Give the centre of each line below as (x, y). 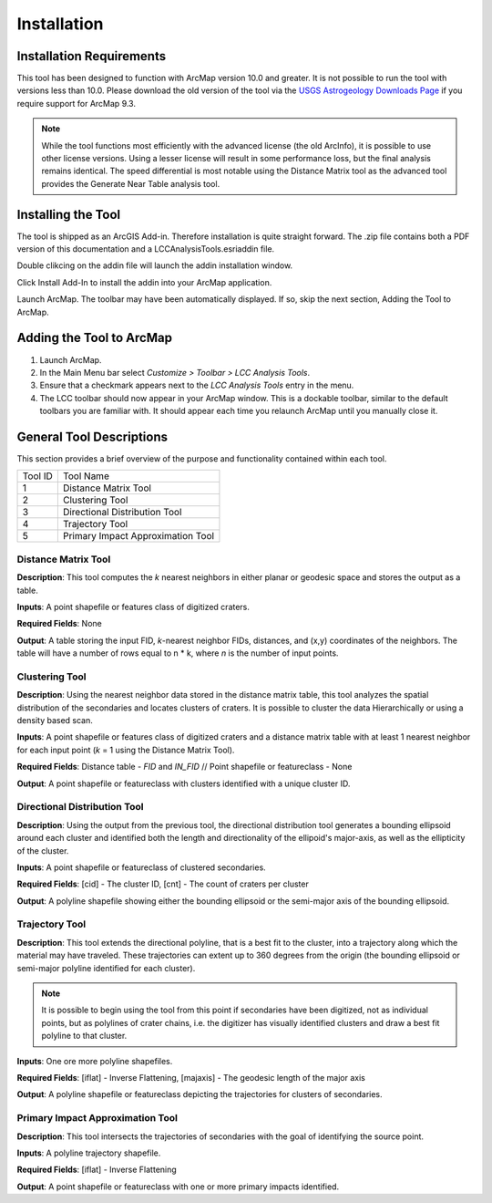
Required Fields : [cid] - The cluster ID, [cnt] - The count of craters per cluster (163, 884)
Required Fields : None (59, 624)
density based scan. (55, 721)
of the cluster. (43, 850)
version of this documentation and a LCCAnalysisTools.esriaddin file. (146, 249)
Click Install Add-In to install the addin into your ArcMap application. (144, 282)
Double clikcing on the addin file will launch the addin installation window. (155, 265)
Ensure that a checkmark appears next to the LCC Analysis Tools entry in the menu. (197, 385)
